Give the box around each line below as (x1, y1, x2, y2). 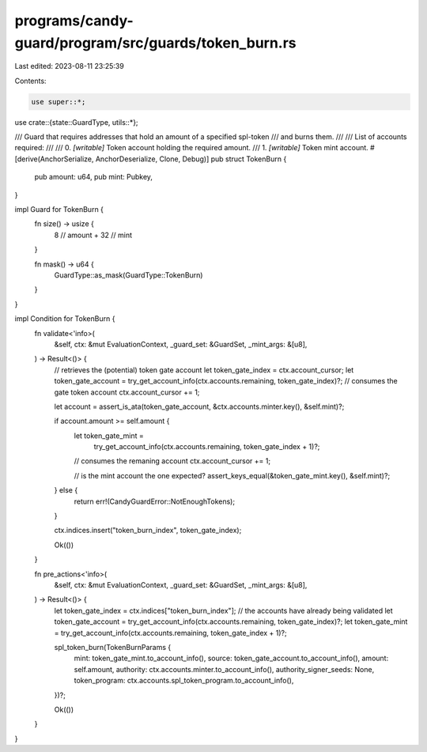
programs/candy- (14, 12, 134, 29)
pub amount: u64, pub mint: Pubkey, (34, 172, 153, 182)
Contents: (14, 76, 47, 85)
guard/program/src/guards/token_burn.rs (14, 34, 297, 51)
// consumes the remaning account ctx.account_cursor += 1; (74, 456, 271, 466)
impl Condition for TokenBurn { (14, 314, 115, 323)
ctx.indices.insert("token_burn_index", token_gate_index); (54, 526, 242, 535)
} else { (54, 486, 78, 495)
